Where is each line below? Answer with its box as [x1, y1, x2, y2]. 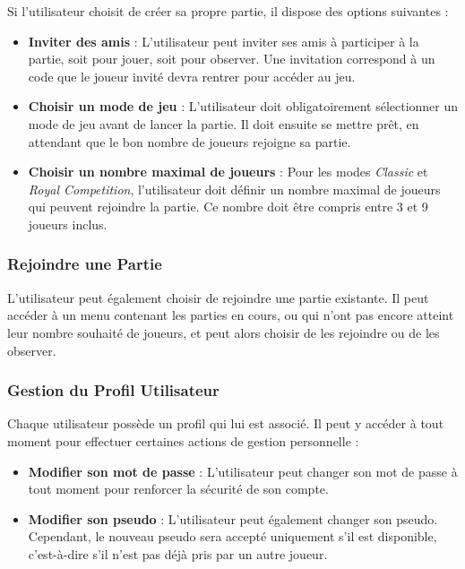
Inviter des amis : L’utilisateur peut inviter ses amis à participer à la [28, 31, 419, 50]
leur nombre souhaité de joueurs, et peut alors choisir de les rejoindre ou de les [7, 323, 440, 341]
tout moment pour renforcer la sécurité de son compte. [28, 479, 329, 498]
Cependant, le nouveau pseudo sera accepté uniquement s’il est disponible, [28, 527, 437, 546]
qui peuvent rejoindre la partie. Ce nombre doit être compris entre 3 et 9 [28, 197, 428, 216]
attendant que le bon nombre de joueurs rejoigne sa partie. [28, 132, 351, 151]
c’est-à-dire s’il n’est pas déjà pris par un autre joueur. [28, 544, 328, 563]
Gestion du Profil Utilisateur [7, 379, 220, 401]
